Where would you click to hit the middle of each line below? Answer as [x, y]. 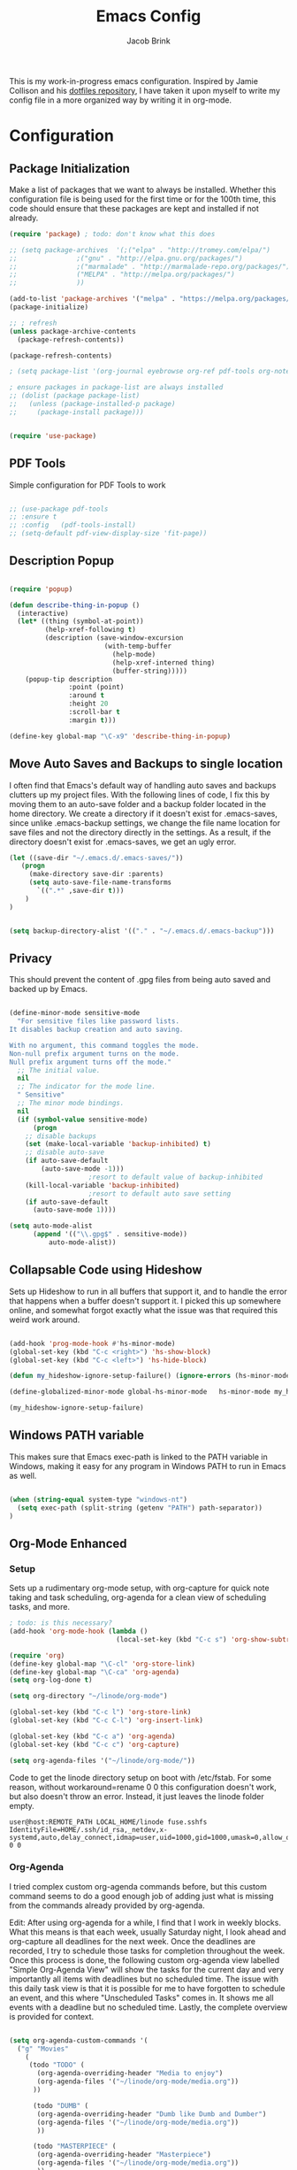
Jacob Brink [148, 41]
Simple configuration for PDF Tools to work [88, 485]
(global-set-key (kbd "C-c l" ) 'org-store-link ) [100, 1712]
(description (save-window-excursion [114, 638]
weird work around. [45, 1320]
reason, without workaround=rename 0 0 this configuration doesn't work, [143, 1787]
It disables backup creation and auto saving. [96, 1030]
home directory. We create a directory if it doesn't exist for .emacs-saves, [144, 813]
